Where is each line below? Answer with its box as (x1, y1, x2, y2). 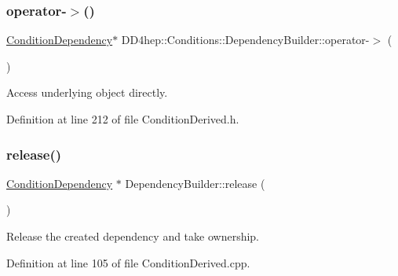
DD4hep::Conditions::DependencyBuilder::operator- (121, 31, 370, 48)
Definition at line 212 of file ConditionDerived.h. (6, 111, 239, 127)
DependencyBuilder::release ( (125, 175, 265, 191)
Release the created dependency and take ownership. (6, 228, 260, 244)
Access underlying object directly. (6, 84, 168, 101)
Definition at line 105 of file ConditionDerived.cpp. (6, 254, 250, 270)
